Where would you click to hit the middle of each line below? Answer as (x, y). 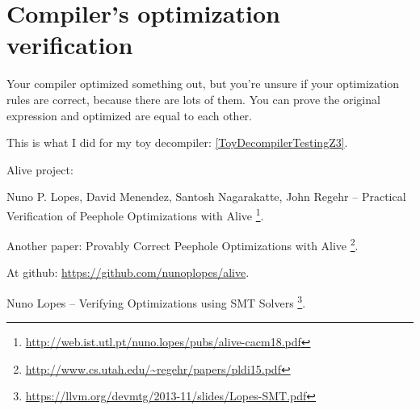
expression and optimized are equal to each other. (129, 115)
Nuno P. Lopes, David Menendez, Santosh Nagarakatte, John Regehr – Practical (206, 197)
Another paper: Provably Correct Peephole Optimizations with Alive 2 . (183, 244)
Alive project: (40, 169)
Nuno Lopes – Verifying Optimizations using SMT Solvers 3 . (156, 301)
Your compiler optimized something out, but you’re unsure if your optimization (203, 84)
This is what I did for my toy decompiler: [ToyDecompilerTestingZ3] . (177, 142)
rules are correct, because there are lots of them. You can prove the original (193, 99)
